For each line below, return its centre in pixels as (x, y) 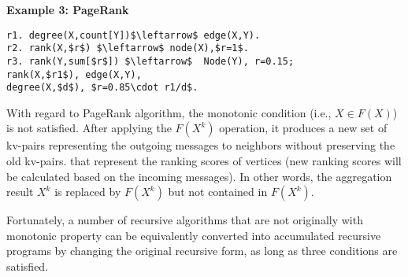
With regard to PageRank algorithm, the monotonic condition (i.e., (169, 112)
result (20, 192)
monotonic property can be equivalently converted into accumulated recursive (194, 235)
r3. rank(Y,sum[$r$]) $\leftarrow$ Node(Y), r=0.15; (150, 61)
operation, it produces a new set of (303, 128)
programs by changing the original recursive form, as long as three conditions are (202, 251)
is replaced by (88, 192)
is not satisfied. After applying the (89, 128)
